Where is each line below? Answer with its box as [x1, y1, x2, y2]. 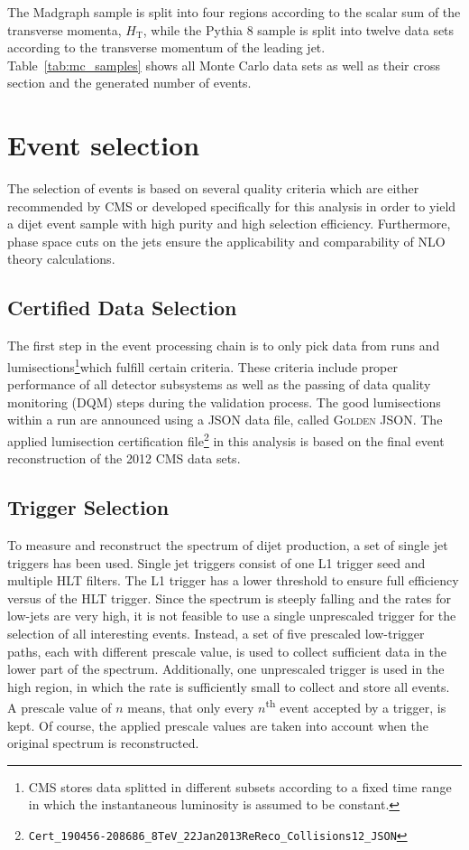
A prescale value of [7, 697, 112, 716]
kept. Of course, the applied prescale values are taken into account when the [7, 715, 428, 734]
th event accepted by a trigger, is [265, 696, 446, 716]
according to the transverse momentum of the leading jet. [7, 38, 326, 57]
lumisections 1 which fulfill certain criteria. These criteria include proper [7, 354, 398, 376]
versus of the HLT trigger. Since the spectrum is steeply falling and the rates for [7, 588, 452, 607]
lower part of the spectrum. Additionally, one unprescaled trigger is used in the [7, 659, 445, 678]
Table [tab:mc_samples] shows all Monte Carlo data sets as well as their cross [7, 55, 440, 74]
